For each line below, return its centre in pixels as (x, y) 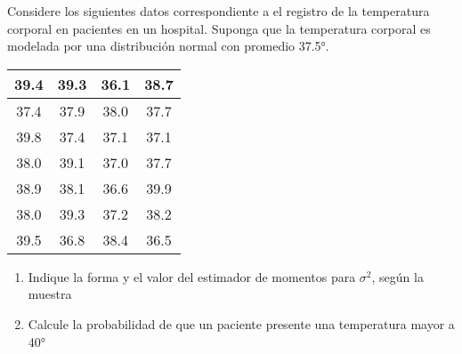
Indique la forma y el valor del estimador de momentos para (192, 276)
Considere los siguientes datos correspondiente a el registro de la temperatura (219, 11)
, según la (397, 276)
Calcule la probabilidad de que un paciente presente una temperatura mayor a (241, 323)
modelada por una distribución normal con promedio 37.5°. (168, 46)
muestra (50, 294)
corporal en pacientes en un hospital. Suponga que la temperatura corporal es (219, 28)
